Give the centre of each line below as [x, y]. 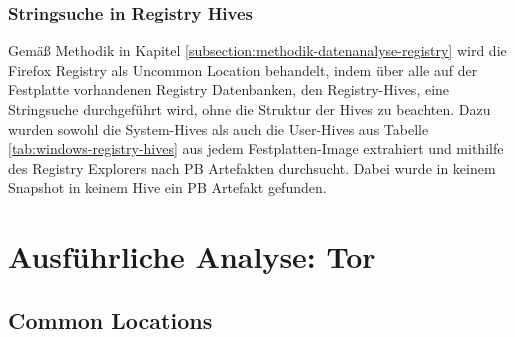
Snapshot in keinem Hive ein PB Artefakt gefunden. [167, 187]
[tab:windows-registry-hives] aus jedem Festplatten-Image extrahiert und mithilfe [256, 148]
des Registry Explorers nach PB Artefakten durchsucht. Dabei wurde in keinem [252, 167]
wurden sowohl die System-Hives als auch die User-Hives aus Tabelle [218, 128]
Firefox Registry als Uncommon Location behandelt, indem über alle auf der [243, 69]
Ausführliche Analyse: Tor [192, 256]
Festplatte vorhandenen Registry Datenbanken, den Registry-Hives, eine [229, 89]
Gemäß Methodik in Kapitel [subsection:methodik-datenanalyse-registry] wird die [257, 50]
